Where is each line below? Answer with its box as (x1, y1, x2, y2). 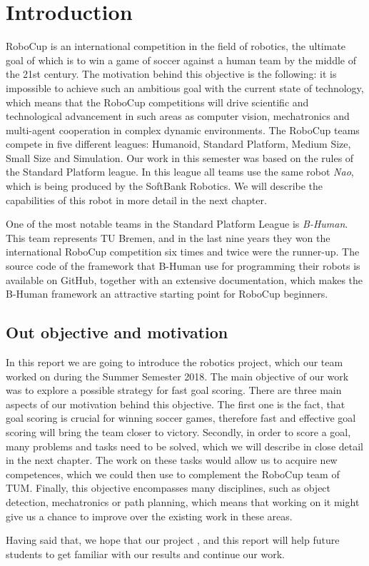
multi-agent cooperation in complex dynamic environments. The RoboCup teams (6, 122, 360, 137)
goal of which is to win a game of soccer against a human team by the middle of (6, 52, 356, 67)
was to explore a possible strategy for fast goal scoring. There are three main (6, 383, 342, 398)
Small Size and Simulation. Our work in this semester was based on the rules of (6, 150, 354, 165)
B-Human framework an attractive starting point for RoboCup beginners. (6, 286, 328, 301)
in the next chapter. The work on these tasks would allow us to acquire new (6, 453, 338, 468)
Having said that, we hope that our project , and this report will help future (6, 532, 340, 547)
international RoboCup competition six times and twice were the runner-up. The (6, 244, 360, 259)
